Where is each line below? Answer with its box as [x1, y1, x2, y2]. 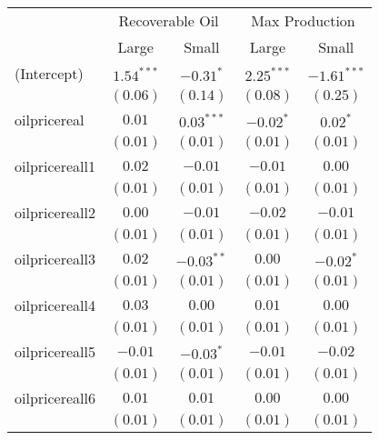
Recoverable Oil [118, 10, 219, 31]
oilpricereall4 [15, 295, 95, 315]
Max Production [251, 10, 355, 31]
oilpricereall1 [15, 155, 95, 176]
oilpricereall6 [15, 387, 95, 408]
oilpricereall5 [15, 341, 95, 362]
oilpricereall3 [15, 248, 95, 269]
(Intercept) [15, 63, 84, 84]
